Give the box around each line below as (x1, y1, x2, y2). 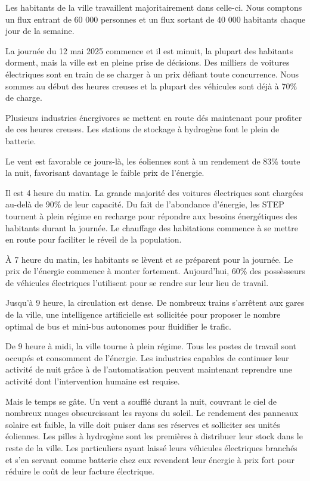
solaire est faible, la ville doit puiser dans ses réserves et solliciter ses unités (5, 418, 280, 430)
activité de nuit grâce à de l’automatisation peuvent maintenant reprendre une (5, 363, 292, 376)
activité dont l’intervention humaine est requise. (5, 375, 180, 387)
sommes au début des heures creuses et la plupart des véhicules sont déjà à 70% (5, 79, 297, 92)
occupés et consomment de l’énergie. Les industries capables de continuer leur (5, 351, 289, 364)
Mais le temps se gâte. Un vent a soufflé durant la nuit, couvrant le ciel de (5, 395, 277, 407)
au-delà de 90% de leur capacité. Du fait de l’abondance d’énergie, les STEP (5, 198, 284, 210)
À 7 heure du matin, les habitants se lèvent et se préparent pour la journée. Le (5, 253, 293, 265)
